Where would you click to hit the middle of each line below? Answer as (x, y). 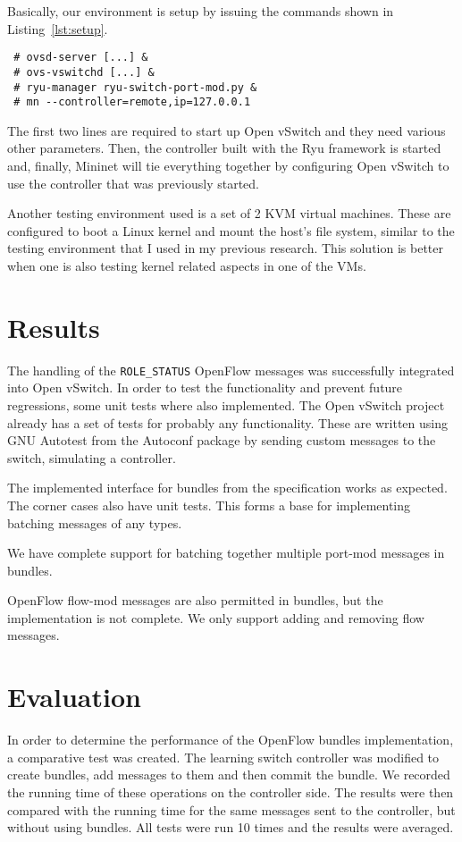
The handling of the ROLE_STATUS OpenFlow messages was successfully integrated (231, 370)
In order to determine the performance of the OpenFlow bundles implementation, (231, 740)
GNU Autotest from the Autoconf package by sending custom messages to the (222, 440)
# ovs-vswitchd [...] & (84, 72)
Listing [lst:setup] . (58, 28)
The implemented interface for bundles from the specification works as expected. (227, 488)
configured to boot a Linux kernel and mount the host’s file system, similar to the (231, 230)
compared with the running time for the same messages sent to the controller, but (231, 809)
